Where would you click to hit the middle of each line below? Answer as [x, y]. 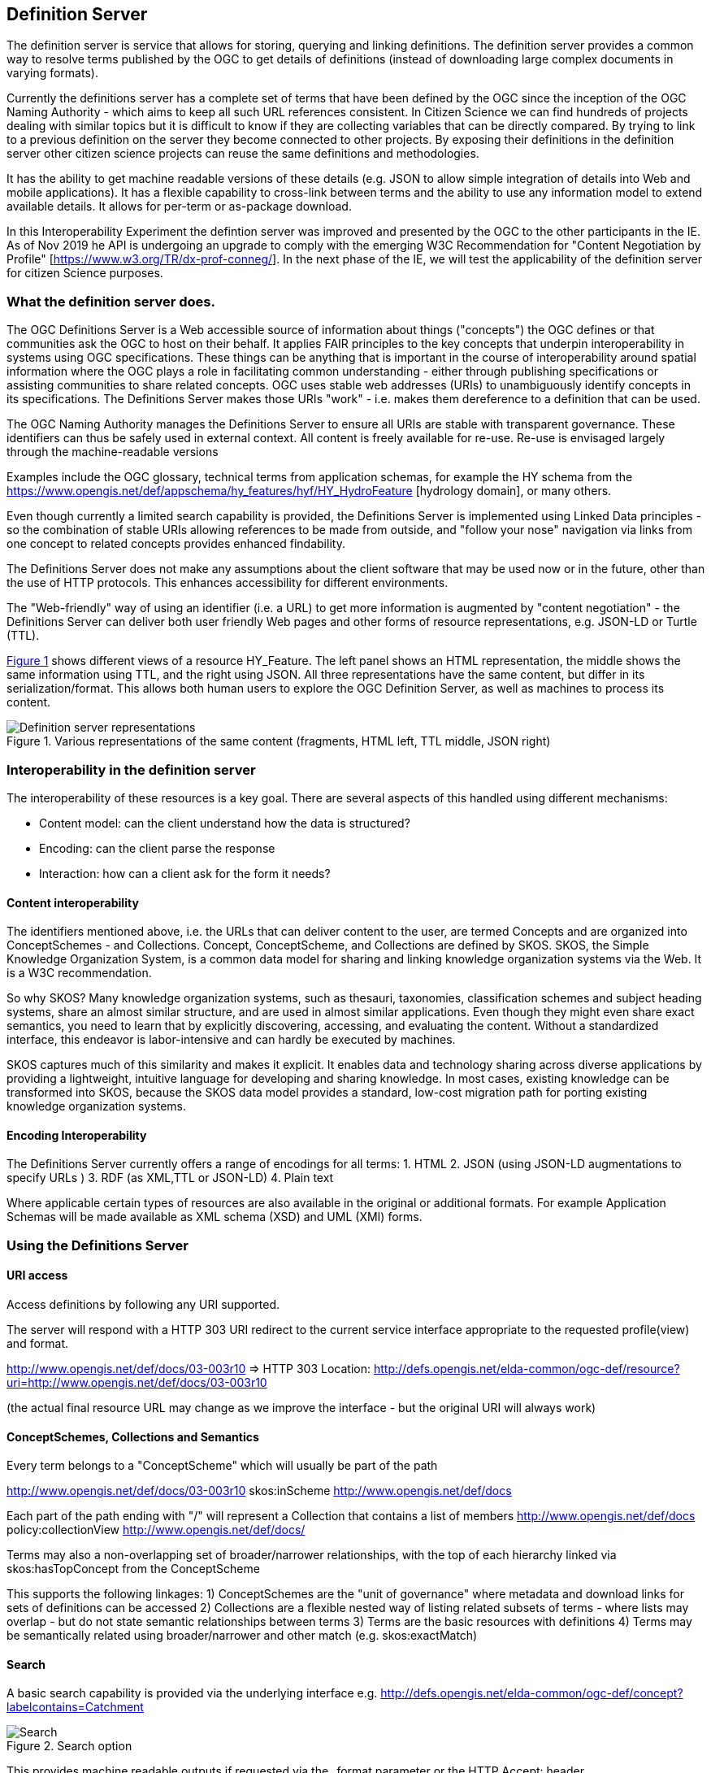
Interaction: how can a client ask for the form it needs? [185, 873]
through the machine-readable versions [113, 452]
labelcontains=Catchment [75, 1707]
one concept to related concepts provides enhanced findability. [176, 544]
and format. [38, 1343]
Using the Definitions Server [98, 1245]
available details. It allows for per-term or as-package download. [179, 206]
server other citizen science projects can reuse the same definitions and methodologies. [243, 154]
